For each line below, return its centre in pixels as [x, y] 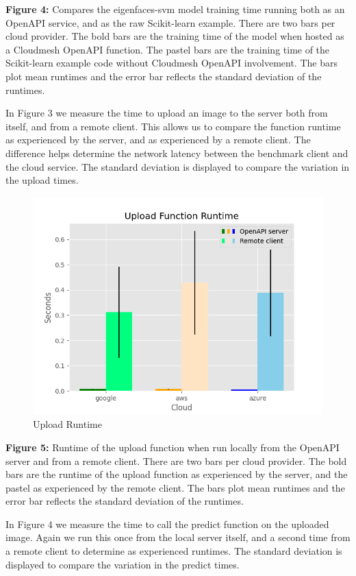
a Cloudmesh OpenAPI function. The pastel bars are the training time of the [168, 49]
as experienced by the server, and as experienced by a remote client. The [158, 140]
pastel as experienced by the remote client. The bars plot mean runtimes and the [175, 487]
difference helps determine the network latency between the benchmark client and [177, 153]
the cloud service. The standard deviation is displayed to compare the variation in [178, 166]
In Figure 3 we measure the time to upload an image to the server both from [167, 113]
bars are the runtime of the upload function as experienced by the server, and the [177, 474]
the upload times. [42, 180]
